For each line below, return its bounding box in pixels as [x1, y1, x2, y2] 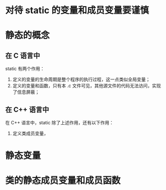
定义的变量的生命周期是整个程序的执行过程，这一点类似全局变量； [12, 76, 150, 82]
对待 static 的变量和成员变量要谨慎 [5, 5, 149, 16]
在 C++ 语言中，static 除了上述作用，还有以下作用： [5, 120, 114, 125]
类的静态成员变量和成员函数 [5, 175, 121, 186]
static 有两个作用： [5, 66, 45, 72]
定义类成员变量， [12, 130, 49, 136]
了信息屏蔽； [12, 89, 39, 95]
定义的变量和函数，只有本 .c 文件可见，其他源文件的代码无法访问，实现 [12, 83, 161, 89]
